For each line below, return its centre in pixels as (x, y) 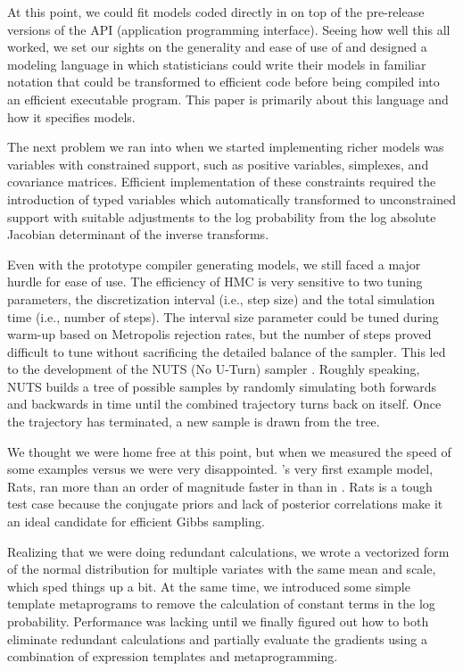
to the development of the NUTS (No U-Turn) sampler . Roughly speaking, (214, 369)
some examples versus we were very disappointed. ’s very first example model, (220, 469)
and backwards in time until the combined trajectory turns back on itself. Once (224, 404)
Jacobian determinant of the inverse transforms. (138, 234)
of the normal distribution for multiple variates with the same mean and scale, (222, 569)
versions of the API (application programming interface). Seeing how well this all (229, 29)
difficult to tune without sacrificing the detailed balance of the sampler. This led (227, 351)
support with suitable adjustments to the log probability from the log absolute (222, 216)
